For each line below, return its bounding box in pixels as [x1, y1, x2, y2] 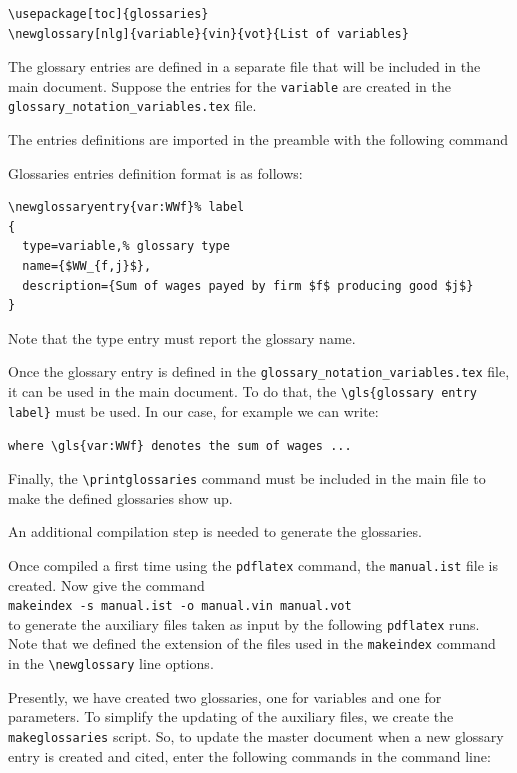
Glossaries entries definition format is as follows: [8, 162, 303, 183]
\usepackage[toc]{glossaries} [8, 7, 209, 21]
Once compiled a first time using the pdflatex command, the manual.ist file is [8, 554, 498, 575]
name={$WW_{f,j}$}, [22, 259, 152, 274]
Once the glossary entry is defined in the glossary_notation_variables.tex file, [8, 361, 510, 382]
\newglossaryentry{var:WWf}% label [8, 200, 245, 215]
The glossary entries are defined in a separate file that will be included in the [8, 56, 481, 77]
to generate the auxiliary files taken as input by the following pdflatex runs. [8, 613, 480, 634]
